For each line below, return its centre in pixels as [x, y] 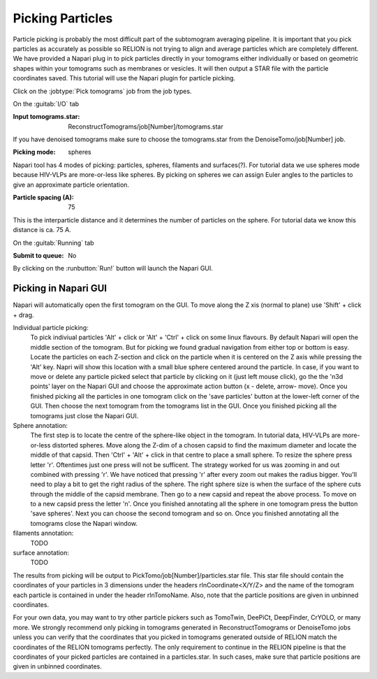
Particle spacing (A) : [44, 198]
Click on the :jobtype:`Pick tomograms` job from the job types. [102, 91]
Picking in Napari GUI [60, 288]
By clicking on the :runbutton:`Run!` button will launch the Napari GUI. [113, 269]
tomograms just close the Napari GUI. [84, 415]
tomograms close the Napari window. [84, 523]
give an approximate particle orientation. [71, 185]
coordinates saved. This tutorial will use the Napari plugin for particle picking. [124, 78]
